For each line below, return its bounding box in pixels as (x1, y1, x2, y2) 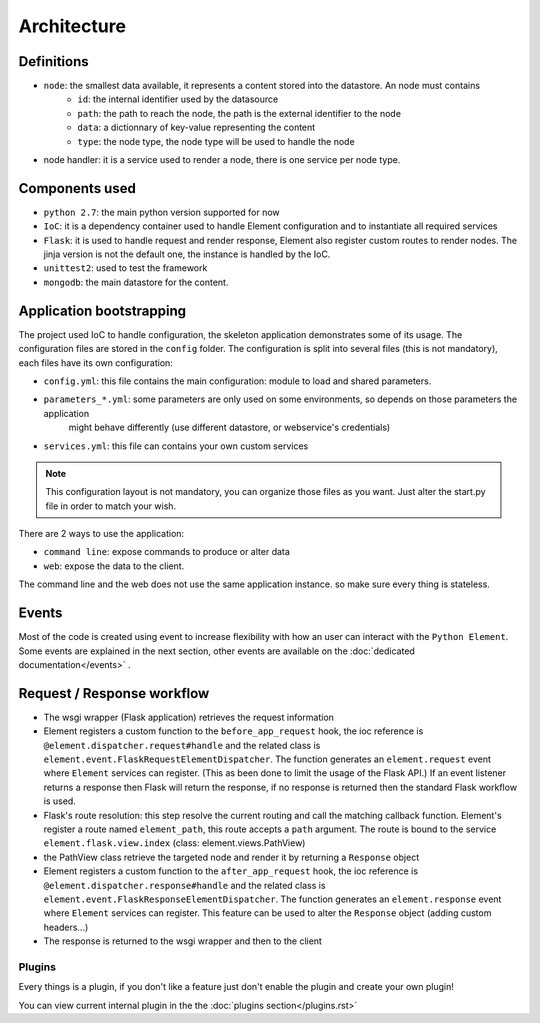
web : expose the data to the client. (43, 560, 185, 572)
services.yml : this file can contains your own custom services (43, 440, 309, 452)
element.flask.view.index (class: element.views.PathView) (43, 837, 306, 849)
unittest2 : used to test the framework (43, 262, 208, 274)
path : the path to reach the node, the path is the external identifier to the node (77, 107, 402, 119)
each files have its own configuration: (18, 356, 174, 369)
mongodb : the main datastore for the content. (43, 276, 229, 288)
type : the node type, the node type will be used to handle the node (77, 135, 355, 147)
